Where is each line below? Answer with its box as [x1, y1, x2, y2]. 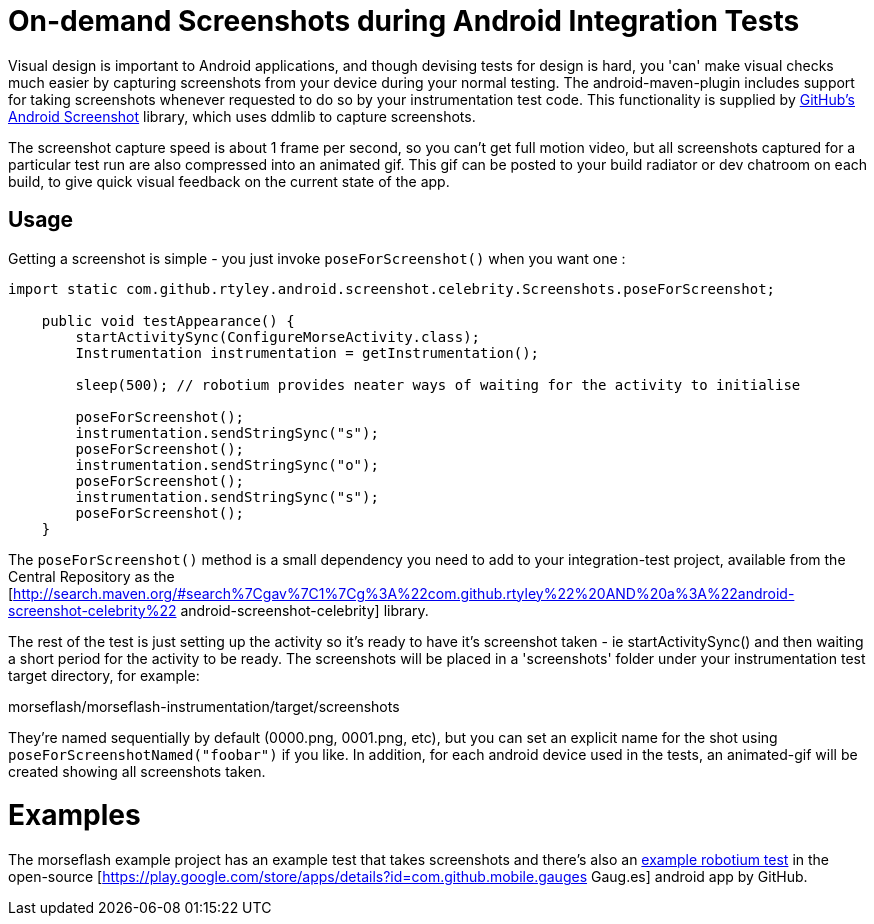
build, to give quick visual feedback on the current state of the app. [8, 172, 450, 190]
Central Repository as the [8, 567, 175, 585]
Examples [8, 798, 141, 833]
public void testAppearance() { [41, 312, 295, 329]
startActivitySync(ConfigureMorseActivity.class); [75, 328, 481, 345]
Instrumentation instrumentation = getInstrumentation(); [75, 344, 540, 361]
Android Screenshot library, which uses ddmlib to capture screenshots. [8, 107, 476, 125]
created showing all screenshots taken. [8, 762, 266, 780]
